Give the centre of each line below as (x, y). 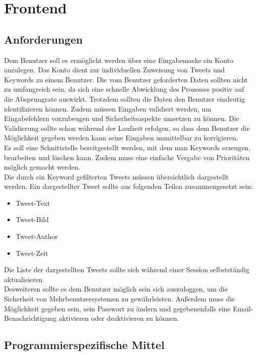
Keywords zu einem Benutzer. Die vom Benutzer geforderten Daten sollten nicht (126, 79)
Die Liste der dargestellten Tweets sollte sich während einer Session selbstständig (127, 269)
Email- (243, 308)
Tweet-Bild (32, 219)
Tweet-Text (33, 203)
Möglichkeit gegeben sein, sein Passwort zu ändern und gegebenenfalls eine (117, 308)
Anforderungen (43, 39)
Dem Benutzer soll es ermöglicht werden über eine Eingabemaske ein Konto (119, 60)
